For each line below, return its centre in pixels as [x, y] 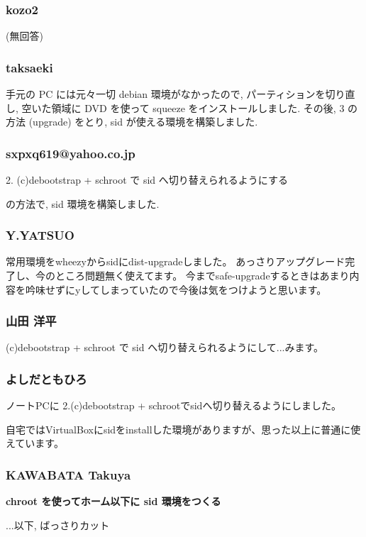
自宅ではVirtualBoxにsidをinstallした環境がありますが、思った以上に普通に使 [183, 429]
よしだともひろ [46, 378]
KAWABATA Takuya [68, 474]
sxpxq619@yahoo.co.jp [71, 153]
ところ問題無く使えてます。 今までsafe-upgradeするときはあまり [202, 276]
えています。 [35, 443]
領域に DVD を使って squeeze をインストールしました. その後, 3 [198, 107]
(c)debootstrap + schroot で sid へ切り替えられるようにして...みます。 [165, 347]
